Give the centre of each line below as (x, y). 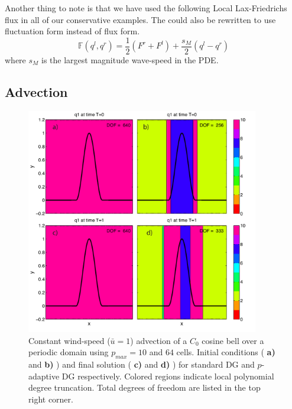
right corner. (51, 399)
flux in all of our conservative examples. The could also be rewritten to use (140, 19)
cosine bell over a (233, 340)
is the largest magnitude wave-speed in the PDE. (130, 59)
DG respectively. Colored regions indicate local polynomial (168, 376)
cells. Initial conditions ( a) (226, 352)
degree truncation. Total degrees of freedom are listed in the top (145, 387)
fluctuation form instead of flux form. (72, 31)
